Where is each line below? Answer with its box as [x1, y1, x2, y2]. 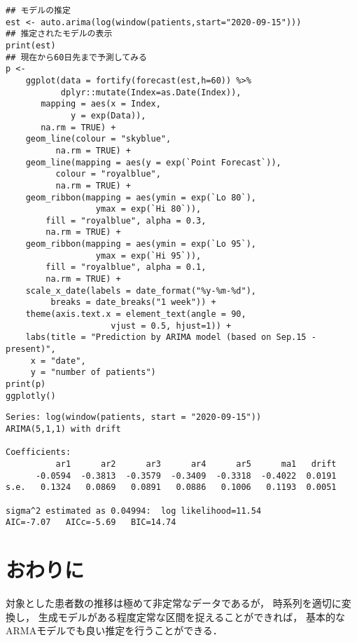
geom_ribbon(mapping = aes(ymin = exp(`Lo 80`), [25, 192, 256, 203]
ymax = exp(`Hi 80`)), [95, 204, 202, 214]
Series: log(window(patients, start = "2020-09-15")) [6, 412, 262, 423]
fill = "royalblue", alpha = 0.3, [45, 215, 206, 226]
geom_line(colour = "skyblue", [25, 134, 171, 144]
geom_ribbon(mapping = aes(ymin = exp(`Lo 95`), [25, 239, 256, 250]
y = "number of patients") [30, 367, 156, 378]
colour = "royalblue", [55, 169, 161, 179]
